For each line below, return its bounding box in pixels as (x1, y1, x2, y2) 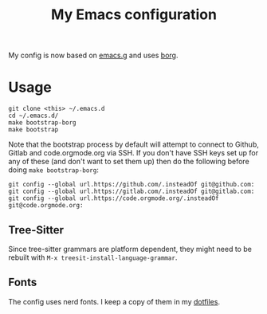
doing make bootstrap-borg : (8, 165, 100, 175)
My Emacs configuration (50, 6, 218, 24)
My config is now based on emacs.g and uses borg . (8, 50, 179, 61)
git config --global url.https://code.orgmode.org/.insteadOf (8, 194, 219, 202)
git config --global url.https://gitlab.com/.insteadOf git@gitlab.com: (8, 187, 255, 196)
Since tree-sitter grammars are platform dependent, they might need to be (8, 244, 253, 253)
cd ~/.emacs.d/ (8, 112, 59, 120)
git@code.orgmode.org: (8, 202, 84, 210)
